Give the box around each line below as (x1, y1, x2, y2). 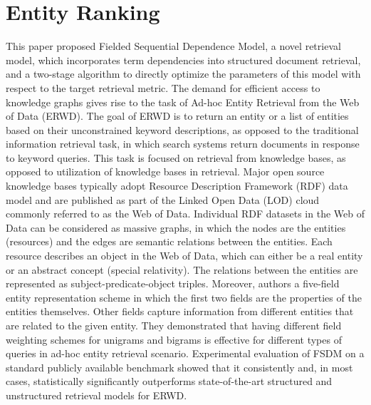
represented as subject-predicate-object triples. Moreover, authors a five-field (6, 276, 340, 291)
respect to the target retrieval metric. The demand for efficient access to (6, 80, 320, 95)
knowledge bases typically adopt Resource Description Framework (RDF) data (6, 178, 348, 193)
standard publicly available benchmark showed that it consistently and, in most (6, 359, 353, 374)
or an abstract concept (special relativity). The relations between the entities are (6, 262, 358, 277)
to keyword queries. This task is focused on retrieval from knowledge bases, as (6, 150, 346, 165)
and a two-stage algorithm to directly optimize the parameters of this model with (6, 66, 361, 81)
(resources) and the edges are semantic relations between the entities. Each (6, 234, 333, 249)
